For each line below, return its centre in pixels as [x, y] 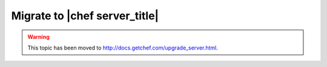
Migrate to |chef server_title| [85, 16]
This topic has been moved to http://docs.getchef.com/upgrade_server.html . [123, 48]
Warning [38, 37]
